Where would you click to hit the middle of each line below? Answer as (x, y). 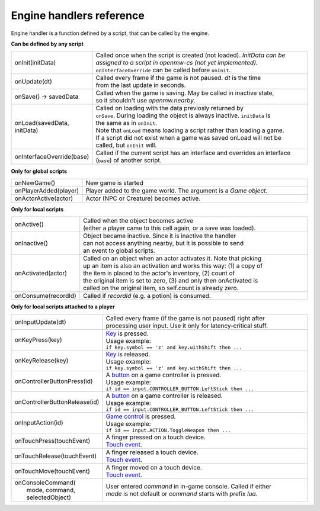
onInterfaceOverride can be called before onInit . (163, 70)
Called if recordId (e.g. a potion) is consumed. (147, 296)
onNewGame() (35, 182)
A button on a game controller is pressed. (164, 375)
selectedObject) (49, 497)
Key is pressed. (127, 333)
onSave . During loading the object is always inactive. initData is (183, 115)
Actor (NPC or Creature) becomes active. (143, 198)
